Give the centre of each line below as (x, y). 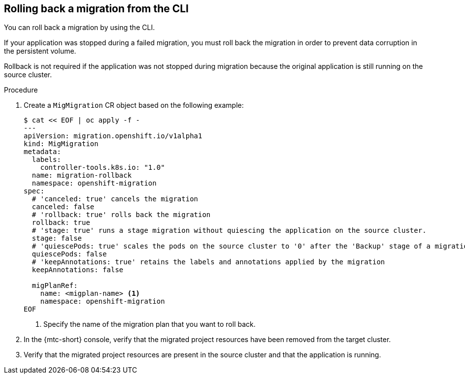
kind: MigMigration (61, 144)
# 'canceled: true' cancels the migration (115, 199)
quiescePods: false (69, 254)
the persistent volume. (40, 51)
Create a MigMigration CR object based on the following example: (134, 105)
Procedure (21, 90)
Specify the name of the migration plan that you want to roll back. (149, 324)
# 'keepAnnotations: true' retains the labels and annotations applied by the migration (208, 262)
